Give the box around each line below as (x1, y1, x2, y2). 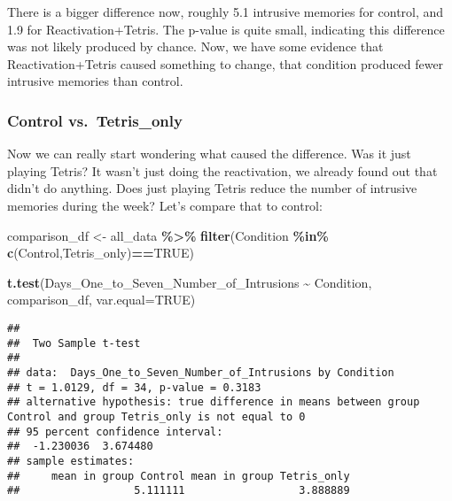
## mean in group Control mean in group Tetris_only (7, 469, 350, 482)
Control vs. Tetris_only (7, 109, 183, 131)
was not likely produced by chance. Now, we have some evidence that (7, 37, 384, 56)
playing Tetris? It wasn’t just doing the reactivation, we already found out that (7, 161, 438, 180)
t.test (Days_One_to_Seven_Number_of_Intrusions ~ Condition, (7, 273, 372, 291)
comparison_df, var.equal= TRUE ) (7, 290, 196, 309)
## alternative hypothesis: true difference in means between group (7, 396, 420, 409)
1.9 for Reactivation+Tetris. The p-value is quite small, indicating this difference (7, 19, 445, 38)
